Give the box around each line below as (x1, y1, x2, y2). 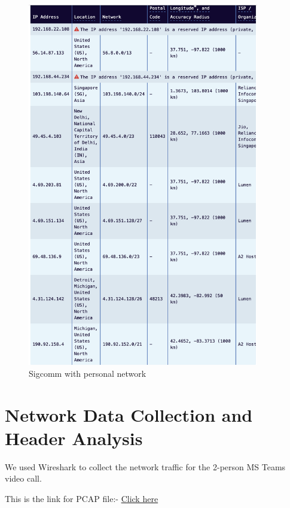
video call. (5, 472, 42, 485)
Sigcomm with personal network (29, 367, 146, 379)
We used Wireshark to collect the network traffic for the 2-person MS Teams (5, 460, 286, 473)
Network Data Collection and (5, 402, 253, 427)
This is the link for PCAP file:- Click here (5, 492, 158, 504)
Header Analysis (5, 425, 143, 450)
